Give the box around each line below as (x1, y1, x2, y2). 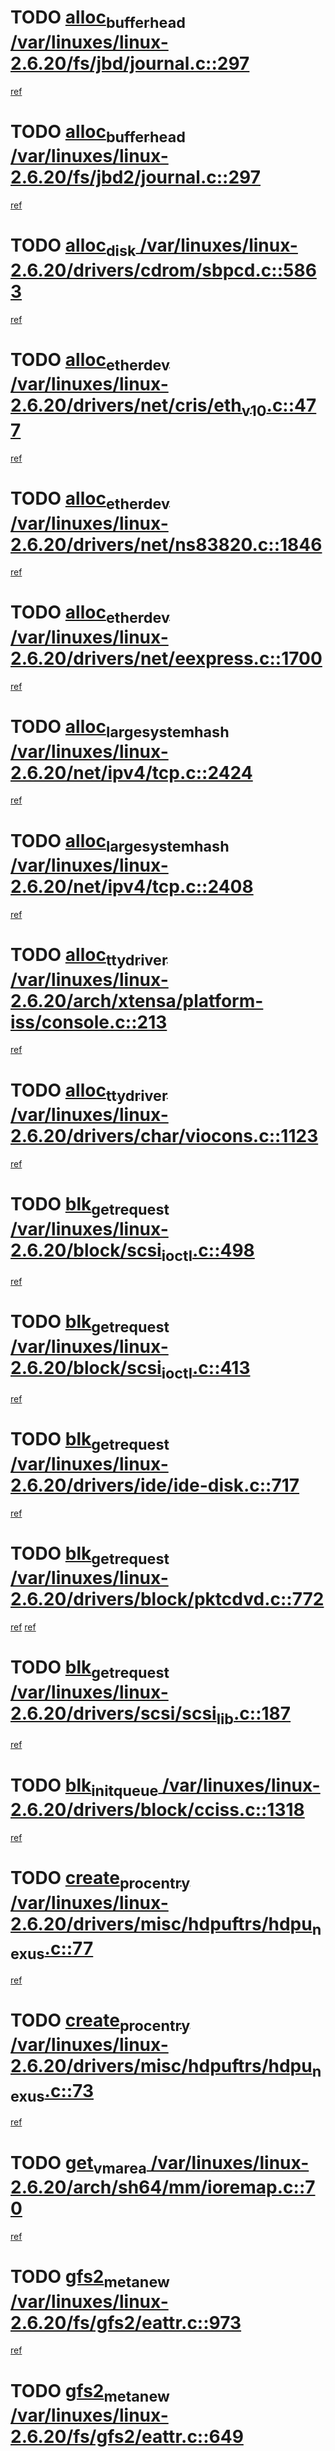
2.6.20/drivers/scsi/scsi (10, 1702, 217, 1725)
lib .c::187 (216, 1702, 292, 1728)
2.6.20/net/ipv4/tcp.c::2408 (10, 876, 254, 898)
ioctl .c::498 (161, 1239, 255, 1265)
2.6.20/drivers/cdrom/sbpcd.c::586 (10, 259, 317, 281)
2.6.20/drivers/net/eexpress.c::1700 (10, 647, 323, 670)
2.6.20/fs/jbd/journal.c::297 (10, 52, 250, 75)
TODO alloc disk (10, 234, 137, 260)
